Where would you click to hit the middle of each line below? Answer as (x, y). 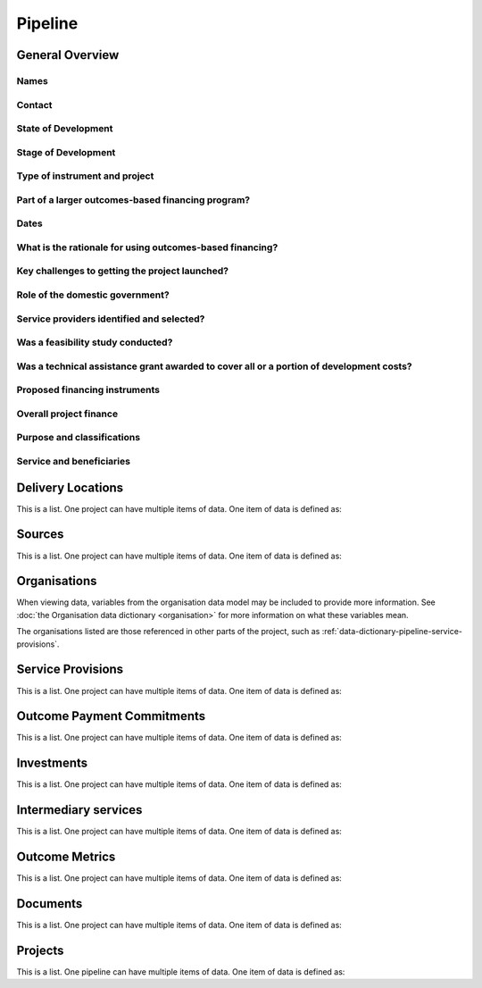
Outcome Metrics (66, 857)
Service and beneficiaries (74, 461)
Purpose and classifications (79, 438)
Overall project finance (67, 414)
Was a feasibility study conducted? (95, 342)
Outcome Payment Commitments (111, 716)
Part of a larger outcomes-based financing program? (133, 199)
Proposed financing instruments (88, 390)
